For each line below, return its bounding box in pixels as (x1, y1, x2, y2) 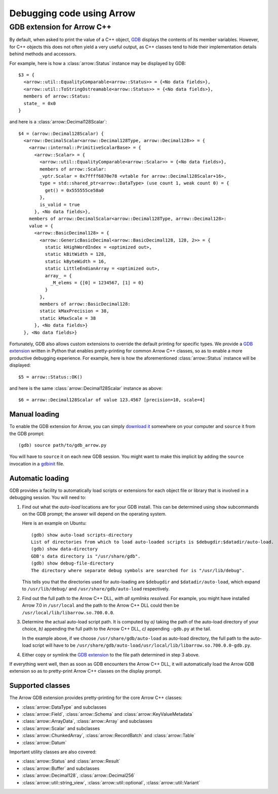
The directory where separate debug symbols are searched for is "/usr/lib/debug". (31, 568, 245, 573)
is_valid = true (39, 202, 80, 208)
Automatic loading (9, 474, 69, 482)
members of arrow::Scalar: (39, 166, 107, 172)
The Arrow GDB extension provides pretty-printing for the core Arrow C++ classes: (9, 694, 183, 701)
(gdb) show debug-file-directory (31, 560, 114, 566)
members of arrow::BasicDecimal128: (39, 301, 131, 307)
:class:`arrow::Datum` (22, 739, 67, 746)
